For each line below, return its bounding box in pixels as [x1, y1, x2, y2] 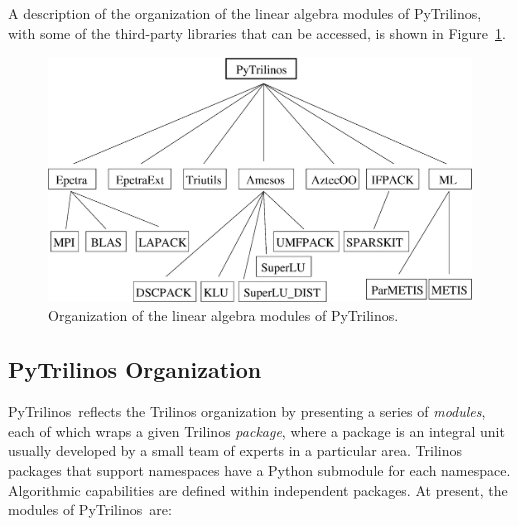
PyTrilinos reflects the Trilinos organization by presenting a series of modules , [8, 401, 486, 422]
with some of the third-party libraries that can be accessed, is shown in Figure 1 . [8, 22, 506, 43]
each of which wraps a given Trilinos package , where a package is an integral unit [8, 420, 505, 441]
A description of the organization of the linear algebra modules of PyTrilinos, [8, 3, 482, 23]
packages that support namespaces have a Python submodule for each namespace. [8, 460, 511, 481]
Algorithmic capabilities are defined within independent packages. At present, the [8, 479, 508, 500]
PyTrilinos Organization [8, 354, 262, 385]
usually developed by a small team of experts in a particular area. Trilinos [8, 440, 462, 461]
